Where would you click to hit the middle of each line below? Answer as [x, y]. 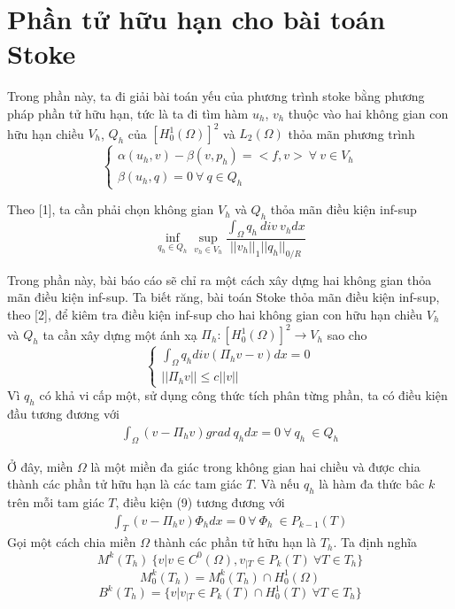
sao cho [347, 334]
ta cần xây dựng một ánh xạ [120, 334]
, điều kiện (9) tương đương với [200, 502]
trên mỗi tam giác [56, 502]
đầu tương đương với [63, 414]
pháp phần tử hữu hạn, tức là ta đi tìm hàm [128, 113]
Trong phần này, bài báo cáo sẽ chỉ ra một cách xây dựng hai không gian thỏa [220, 279]
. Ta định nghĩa [375, 542]
